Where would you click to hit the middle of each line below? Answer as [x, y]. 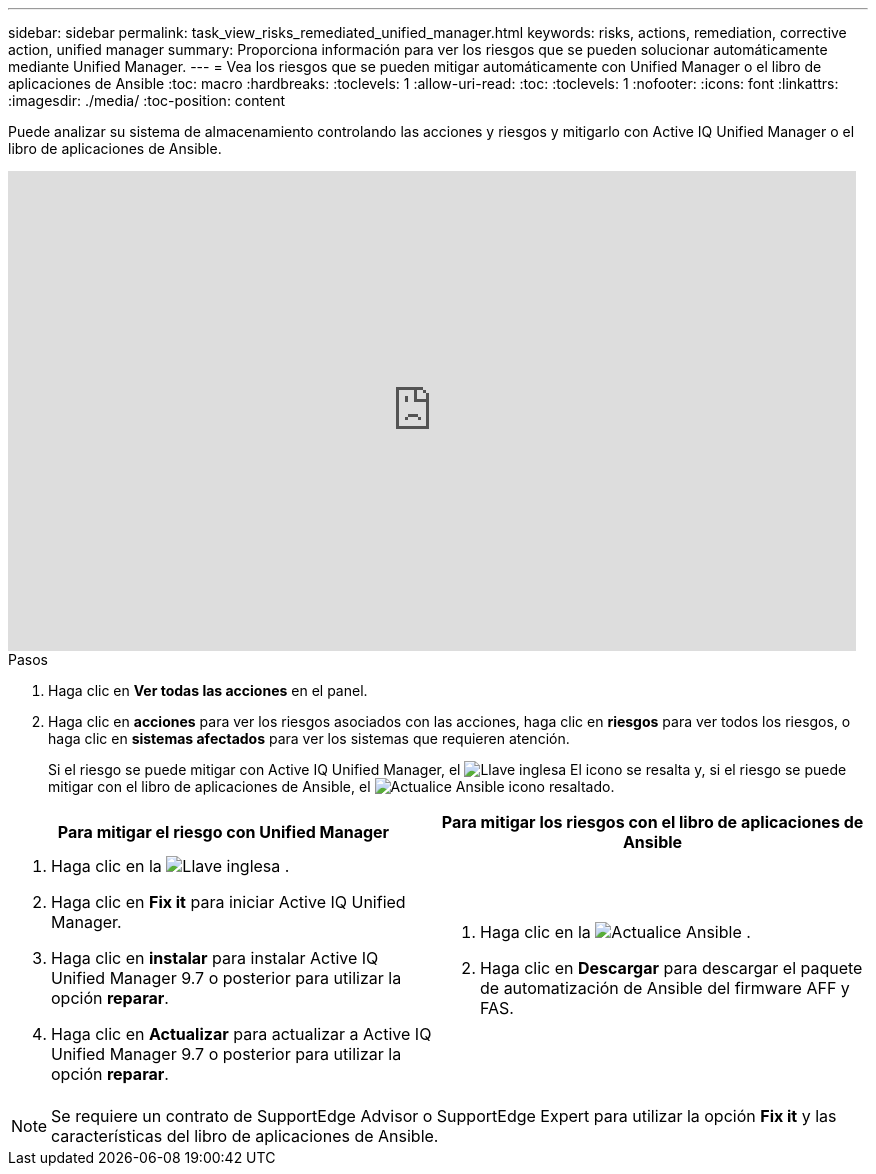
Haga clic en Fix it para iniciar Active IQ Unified [228, 902]
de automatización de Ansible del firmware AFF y [665, 988]
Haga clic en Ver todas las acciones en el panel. [208, 690]
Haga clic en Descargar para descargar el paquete [671, 968]
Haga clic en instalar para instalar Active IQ [215, 958]
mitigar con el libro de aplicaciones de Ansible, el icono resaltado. [331, 786]
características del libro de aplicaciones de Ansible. [245, 1136]
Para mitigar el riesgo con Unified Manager [223, 832]
